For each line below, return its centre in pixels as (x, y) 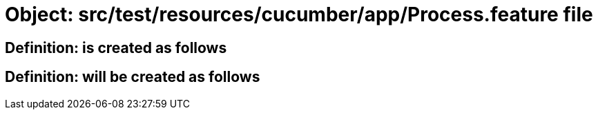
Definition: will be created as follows (133, 77)
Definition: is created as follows (116, 48)
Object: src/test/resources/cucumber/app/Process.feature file (299, 14)
